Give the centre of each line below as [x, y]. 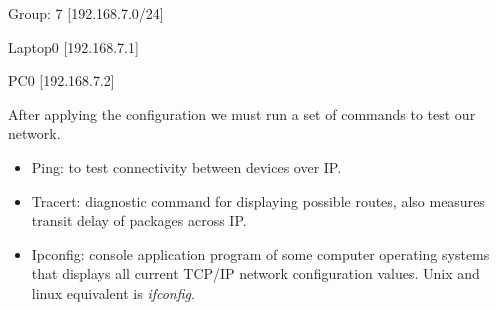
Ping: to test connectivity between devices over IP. [186, 166]
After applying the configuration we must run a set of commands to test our [242, 113]
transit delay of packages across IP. [139, 220]
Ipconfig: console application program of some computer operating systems [260, 253]
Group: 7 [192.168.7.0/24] [86, 13]
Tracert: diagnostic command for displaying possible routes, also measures [258, 200]
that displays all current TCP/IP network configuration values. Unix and [255, 273]
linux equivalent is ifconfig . [113, 292]
